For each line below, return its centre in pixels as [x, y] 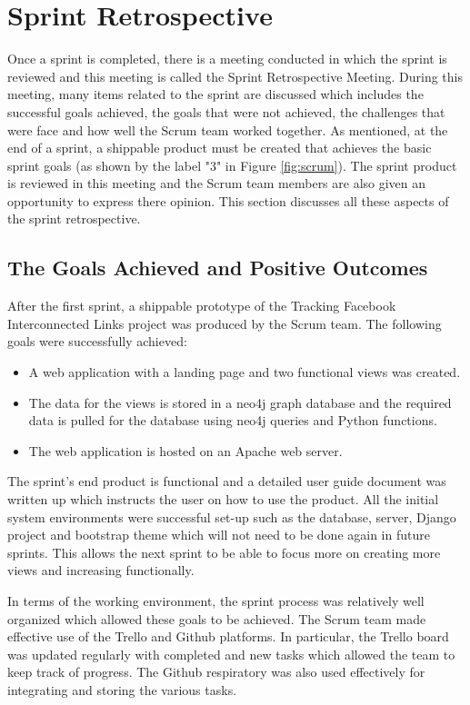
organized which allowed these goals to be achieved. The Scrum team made [217, 618]
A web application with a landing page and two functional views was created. [245, 372]
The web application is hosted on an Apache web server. [185, 450]
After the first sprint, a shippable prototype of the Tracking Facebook [202, 306]
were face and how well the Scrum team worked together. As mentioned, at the [228, 129]
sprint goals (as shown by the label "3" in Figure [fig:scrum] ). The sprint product [232, 165]
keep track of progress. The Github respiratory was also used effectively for [216, 672]
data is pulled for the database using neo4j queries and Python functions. [233, 420]
